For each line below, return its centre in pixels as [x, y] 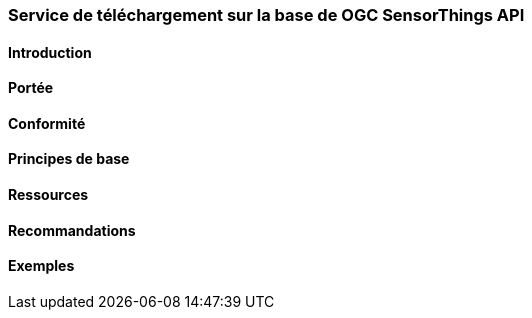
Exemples [41, 266]
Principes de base [69, 159]
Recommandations [72, 230]
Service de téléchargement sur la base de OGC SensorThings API [266, 15]
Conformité [47, 123]
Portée [31, 88]
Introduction [50, 52]
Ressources [48, 195]
